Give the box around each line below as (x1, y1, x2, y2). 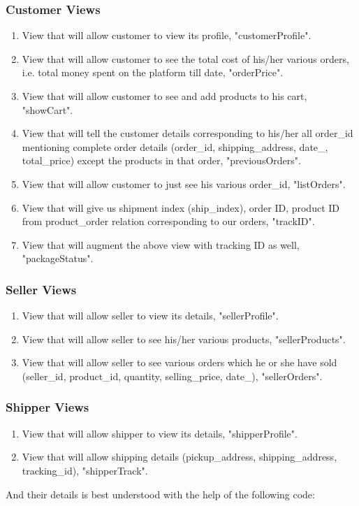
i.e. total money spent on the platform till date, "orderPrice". (22, 65, 284, 80)
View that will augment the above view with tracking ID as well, (22, 237, 300, 252)
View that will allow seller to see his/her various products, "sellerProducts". (22, 331, 346, 346)
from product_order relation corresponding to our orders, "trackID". (22, 214, 315, 229)
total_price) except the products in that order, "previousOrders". (22, 153, 301, 168)
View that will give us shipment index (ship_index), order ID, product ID (22, 200, 340, 215)
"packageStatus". (22, 251, 94, 266)
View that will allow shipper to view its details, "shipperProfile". (22, 426, 298, 440)
